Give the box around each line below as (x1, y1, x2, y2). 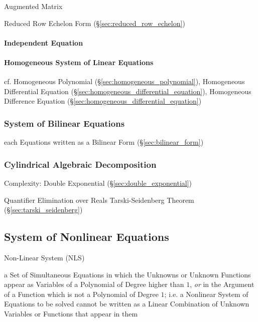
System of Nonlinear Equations (4, 229, 169, 244)
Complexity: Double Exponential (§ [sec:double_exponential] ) (4, 177, 192, 188)
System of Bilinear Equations (4, 117, 125, 129)
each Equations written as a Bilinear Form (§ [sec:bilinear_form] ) (4, 137, 204, 147)
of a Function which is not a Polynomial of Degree (4, 288, 159, 299)
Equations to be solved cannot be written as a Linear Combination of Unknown (4, 298, 249, 309)
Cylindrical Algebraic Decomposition (4, 158, 157, 170)
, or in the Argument (190, 279, 254, 289)
